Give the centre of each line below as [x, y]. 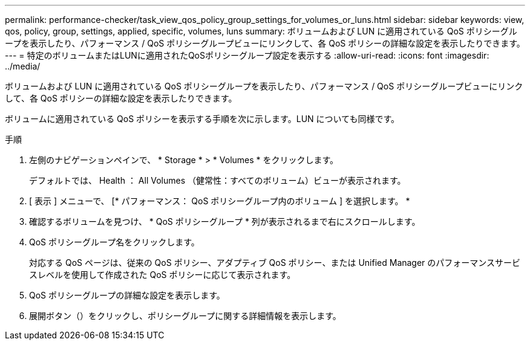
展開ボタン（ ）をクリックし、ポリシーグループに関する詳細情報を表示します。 [185, 316]
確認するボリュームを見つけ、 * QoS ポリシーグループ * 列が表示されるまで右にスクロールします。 [225, 221]
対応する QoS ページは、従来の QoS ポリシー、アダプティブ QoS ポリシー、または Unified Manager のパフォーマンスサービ [275, 263]
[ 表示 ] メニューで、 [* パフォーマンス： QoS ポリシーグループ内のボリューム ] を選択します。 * [220, 201]
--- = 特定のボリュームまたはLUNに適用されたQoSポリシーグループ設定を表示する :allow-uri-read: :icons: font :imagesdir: [247, 55]
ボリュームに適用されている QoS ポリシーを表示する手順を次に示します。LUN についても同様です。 [202, 119]
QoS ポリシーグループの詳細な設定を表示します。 [127, 295]
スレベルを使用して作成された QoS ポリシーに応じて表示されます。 [162, 275]
